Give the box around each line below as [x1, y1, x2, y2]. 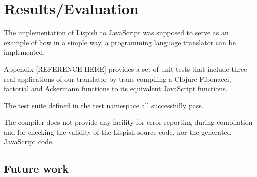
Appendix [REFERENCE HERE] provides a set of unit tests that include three [4, 63, 247, 74]
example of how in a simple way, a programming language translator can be [4, 37, 236, 47]
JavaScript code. [4, 136, 54, 147]
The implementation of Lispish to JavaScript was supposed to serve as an [4, 27, 229, 38]
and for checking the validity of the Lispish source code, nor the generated [4, 126, 231, 137]
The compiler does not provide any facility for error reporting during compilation [4, 117, 253, 127]
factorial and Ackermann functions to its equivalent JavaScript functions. [4, 83, 228, 94]
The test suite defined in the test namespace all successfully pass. [4, 100, 204, 110]
